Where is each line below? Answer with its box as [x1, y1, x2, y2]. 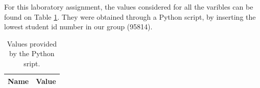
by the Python [9, 48, 55, 59]
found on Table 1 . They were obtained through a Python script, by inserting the [4, 11, 256, 22]
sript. [23, 58, 40, 68]
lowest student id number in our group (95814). [4, 21, 153, 32]
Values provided [7, 38, 57, 49]
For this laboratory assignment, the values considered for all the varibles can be [4, 2, 253, 12]
